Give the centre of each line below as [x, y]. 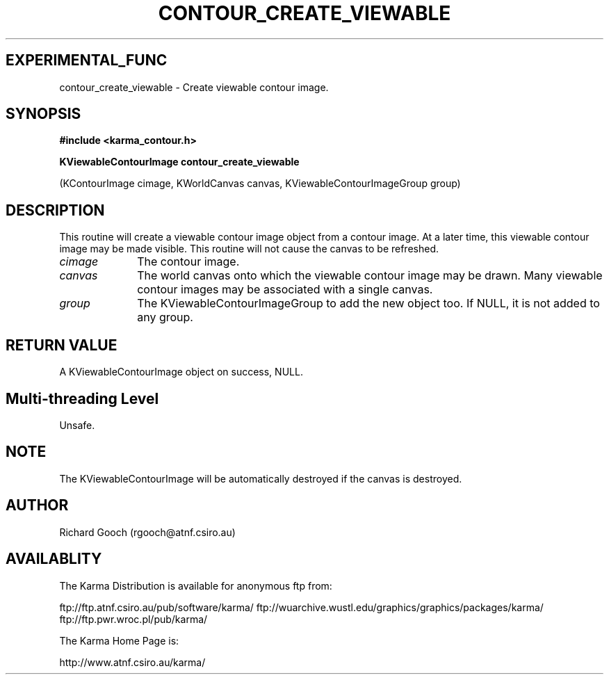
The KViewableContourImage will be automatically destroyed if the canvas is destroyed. [261, 478]
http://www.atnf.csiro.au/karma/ [132, 662]
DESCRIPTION [55, 210]
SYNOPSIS [43, 114]
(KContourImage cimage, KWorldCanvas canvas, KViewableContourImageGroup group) [260, 184]
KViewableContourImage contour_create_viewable [179, 162]
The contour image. [188, 262]
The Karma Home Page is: [119, 640]
